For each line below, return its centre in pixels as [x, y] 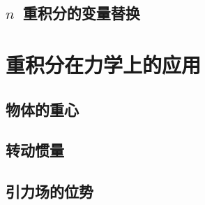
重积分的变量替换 [81, 13]
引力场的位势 [50, 191]
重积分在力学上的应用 [104, 64]
